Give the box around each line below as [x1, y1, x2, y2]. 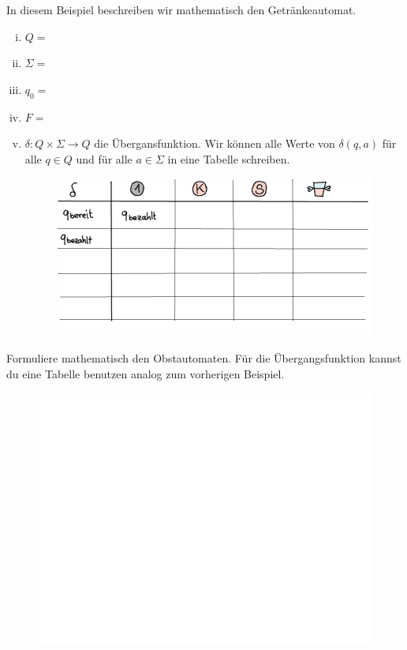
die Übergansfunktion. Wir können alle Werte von [94, 135, 335, 152]
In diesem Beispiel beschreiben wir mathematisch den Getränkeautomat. [6, 2, 357, 17]
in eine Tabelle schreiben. [167, 150, 290, 167]
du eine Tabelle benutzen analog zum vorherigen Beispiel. [6, 365, 285, 381]
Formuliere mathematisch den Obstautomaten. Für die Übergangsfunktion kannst [6, 350, 401, 366]
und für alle [76, 150, 133, 167]
